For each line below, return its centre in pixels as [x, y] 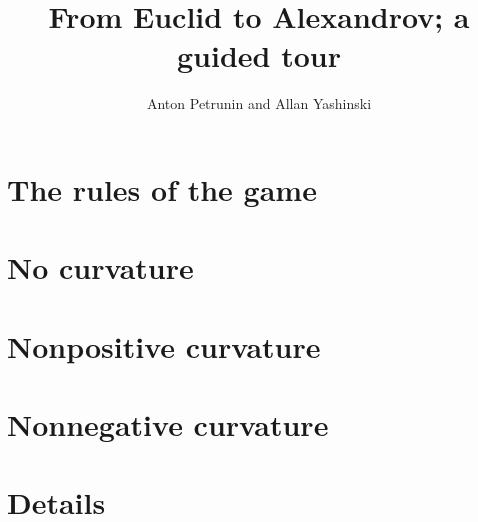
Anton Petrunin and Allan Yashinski [259, 103]
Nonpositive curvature [164, 345]
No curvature [100, 267]
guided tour [259, 55]
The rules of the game [162, 188]
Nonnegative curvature [168, 424]
